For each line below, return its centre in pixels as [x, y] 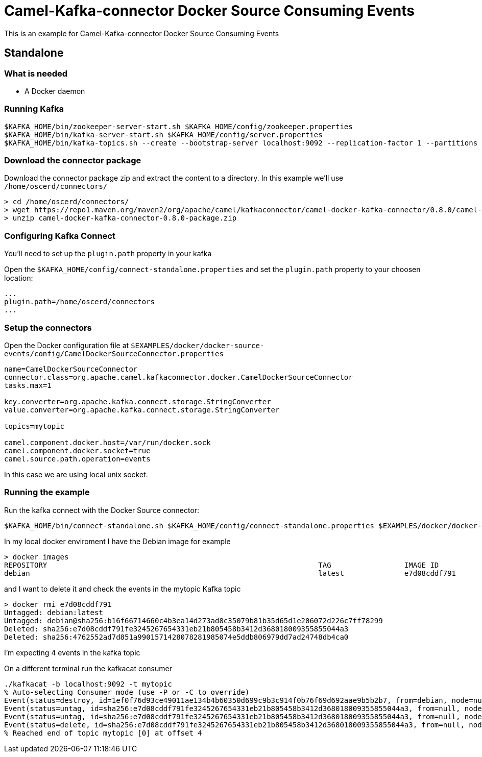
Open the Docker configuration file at [67, 345]
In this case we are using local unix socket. [76, 474]
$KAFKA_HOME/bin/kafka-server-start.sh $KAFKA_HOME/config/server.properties [163, 135]
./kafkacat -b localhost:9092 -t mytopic [88, 684]
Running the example [47, 492]
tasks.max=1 [28, 385]
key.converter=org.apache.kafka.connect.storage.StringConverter [138, 401]
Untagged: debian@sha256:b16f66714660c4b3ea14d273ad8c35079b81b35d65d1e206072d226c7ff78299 [194, 620]
